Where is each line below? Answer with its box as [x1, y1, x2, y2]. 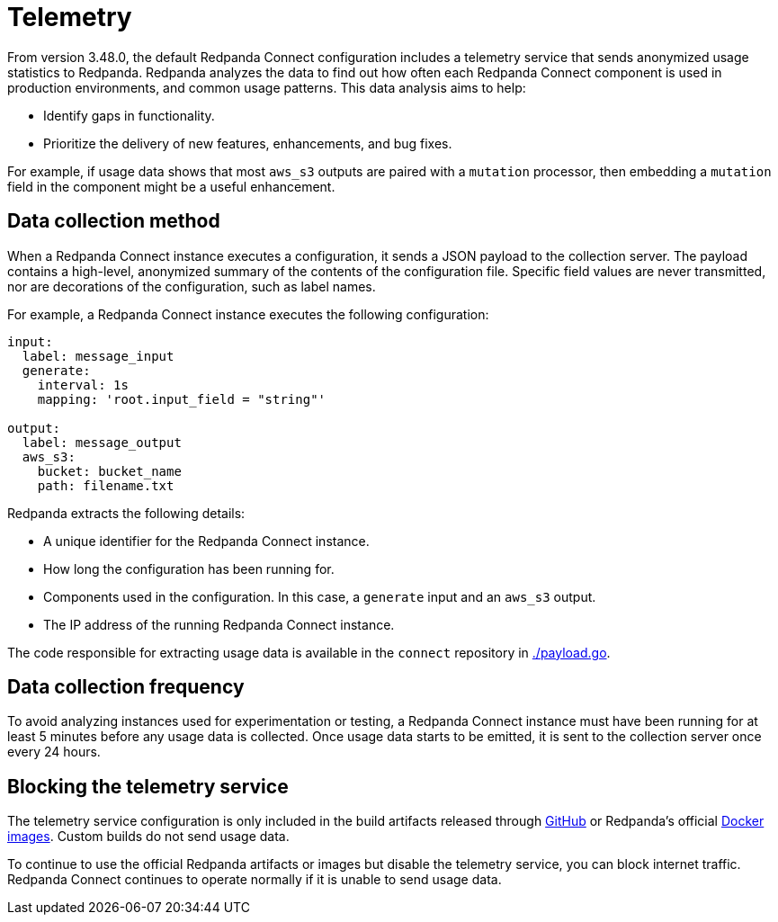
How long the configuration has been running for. [43, 560, 335, 577]
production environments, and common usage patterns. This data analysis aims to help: [7, 79, 526, 95]
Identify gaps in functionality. [43, 107, 215, 123]
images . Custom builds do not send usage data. [7, 828, 290, 845]
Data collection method [7, 210, 220, 233]
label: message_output [22, 434, 182, 450]
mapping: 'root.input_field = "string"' [37, 391, 326, 407]
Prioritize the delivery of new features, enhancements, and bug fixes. [43, 135, 452, 151]
